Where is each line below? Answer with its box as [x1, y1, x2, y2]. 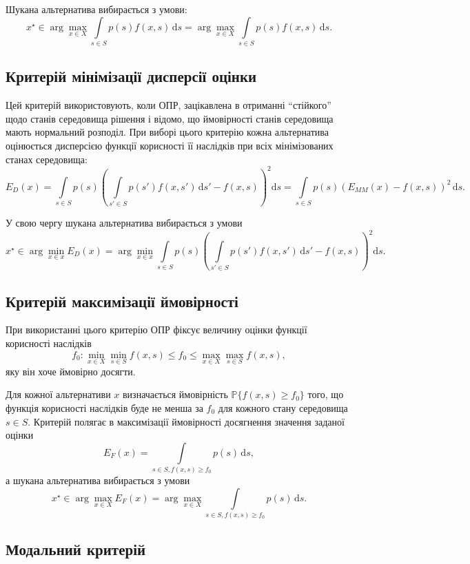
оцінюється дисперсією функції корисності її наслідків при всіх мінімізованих [6, 138, 334, 152]
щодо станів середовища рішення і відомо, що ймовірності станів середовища [6, 111, 334, 125]
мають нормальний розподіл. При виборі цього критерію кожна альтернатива [6, 125, 329, 139]
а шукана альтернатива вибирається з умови [6, 473, 190, 488]
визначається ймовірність [123, 387, 228, 401]
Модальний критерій [6, 539, 146, 560]
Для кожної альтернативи [6, 387, 111, 401]
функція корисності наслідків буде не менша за [6, 400, 203, 415]
